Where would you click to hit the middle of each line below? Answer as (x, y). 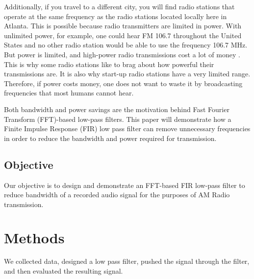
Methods (34, 238)
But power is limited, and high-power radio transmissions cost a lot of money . (122, 54)
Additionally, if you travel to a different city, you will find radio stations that (119, 6)
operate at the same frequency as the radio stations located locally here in (115, 16)
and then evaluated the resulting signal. (63, 271)
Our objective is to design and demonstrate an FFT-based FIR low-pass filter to (125, 185)
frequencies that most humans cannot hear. (69, 93)
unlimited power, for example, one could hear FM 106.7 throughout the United (123, 35)
